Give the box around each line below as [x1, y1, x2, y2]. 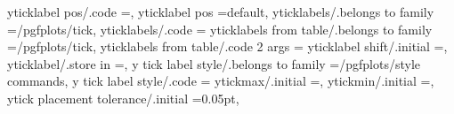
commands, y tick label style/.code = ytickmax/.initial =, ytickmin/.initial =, [7, 72, 434, 90]
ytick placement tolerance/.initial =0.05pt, [7, 88, 239, 107]
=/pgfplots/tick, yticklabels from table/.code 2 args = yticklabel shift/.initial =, [7, 37, 448, 56]
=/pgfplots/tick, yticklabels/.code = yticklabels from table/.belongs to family [7, 19, 433, 38]
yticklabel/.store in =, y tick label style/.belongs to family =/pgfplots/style [7, 54, 421, 72]
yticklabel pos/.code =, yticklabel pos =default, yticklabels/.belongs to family [7, 3, 434, 20]
